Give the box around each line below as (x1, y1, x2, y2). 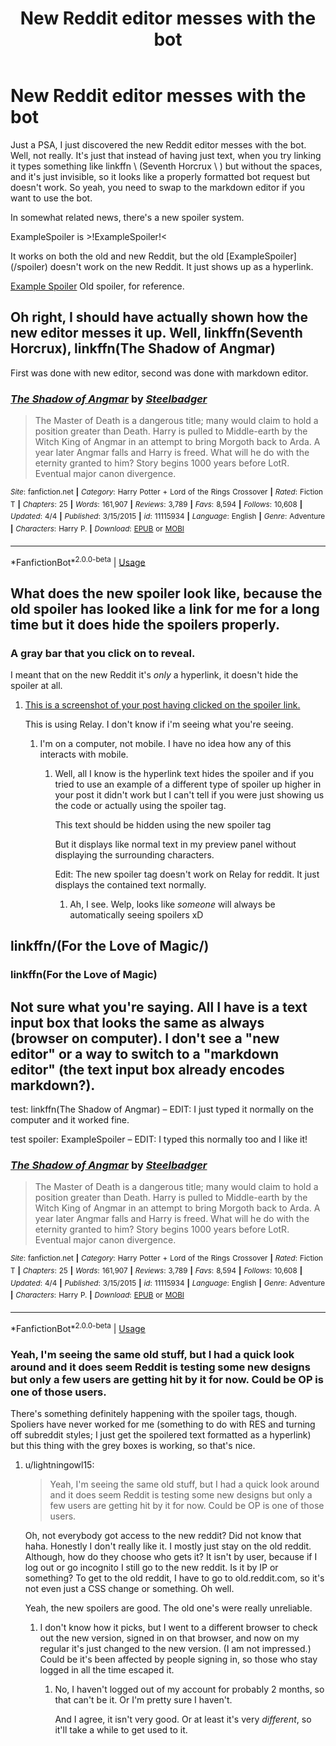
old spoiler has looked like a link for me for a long (10, 600, 320, 617)
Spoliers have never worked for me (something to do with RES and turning (10, 1418, 316, 1431)
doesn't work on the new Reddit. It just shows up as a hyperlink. (49, 260, 314, 272)
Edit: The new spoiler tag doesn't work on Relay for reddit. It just (54, 868, 320, 881)
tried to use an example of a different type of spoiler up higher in (54, 778, 322, 791)
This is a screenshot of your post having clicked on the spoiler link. (24, 699, 301, 711)
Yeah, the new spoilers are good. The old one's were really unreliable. (24, 1602, 313, 1614)
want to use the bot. (10, 192, 93, 204)
